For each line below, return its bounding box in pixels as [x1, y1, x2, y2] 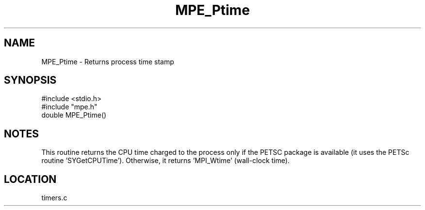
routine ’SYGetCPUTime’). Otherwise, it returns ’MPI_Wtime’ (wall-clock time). [41, 156, 290, 165]
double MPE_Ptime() [41, 111, 107, 120]
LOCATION [4, 173, 57, 185]
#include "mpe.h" [41, 103, 98, 111]
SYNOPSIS [4, 74, 57, 87]
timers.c [41, 194, 67, 202]
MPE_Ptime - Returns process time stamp [41, 57, 174, 66]
